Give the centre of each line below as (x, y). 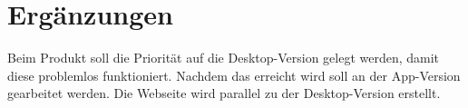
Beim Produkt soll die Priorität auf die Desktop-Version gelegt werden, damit (224, 58)
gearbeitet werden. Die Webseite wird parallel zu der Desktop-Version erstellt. (224, 93)
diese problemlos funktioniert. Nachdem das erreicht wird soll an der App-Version (234, 75)
